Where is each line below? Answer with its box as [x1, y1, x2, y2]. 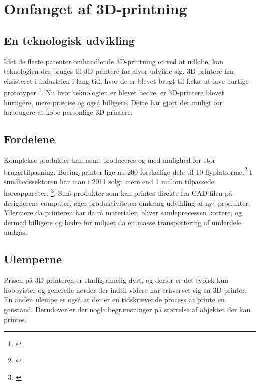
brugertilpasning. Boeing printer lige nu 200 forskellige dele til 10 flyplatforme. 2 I [4, 165, 252, 177]
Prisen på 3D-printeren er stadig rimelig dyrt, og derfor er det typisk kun [4, 275, 229, 285]
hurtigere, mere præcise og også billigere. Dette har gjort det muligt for [4, 97, 222, 107]
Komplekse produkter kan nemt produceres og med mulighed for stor [4, 155, 216, 165]
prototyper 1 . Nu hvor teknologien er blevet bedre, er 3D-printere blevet [4, 86, 224, 98]
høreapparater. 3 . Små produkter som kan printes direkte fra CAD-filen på [4, 186, 232, 198]
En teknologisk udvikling [4, 32, 135, 48]
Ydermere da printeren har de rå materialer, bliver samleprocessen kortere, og [4, 207, 242, 218]
